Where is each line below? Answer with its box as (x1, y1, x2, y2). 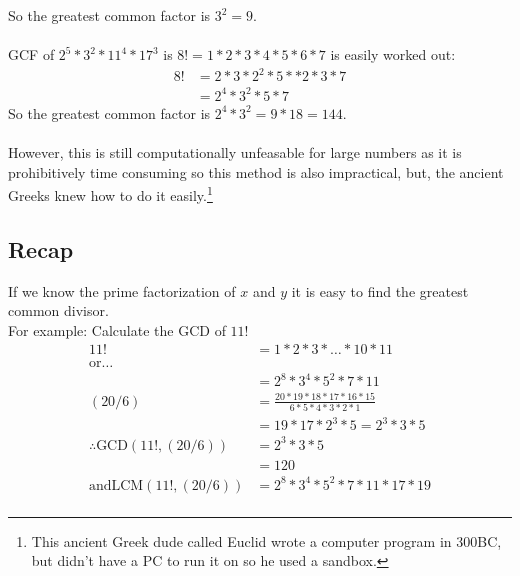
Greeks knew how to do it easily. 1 (8, 182, 213, 205)
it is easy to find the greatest (291, 280, 469, 301)
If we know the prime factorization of (8, 280, 236, 301)
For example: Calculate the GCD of (8, 319, 226, 340)
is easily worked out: (330, 44, 456, 65)
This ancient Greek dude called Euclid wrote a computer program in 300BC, (31, 530, 502, 551)
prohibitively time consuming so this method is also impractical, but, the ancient (8, 161, 504, 182)
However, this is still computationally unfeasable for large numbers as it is (8, 142, 462, 163)
